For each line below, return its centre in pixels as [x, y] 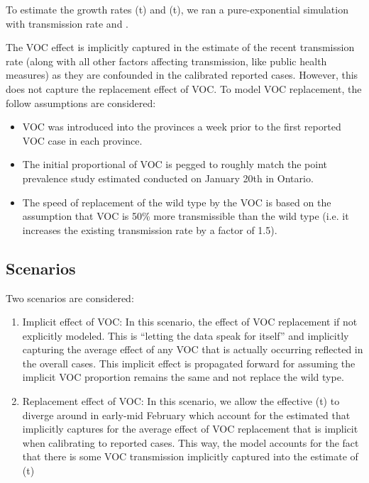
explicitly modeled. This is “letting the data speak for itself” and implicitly [186, 335]
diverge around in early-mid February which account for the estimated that [186, 415]
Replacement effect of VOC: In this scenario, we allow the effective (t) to [181, 401]
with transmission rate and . [67, 23]
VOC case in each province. [82, 140]
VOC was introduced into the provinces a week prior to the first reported [182, 127]
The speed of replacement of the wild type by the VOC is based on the [177, 202]
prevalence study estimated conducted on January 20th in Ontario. [168, 178]
